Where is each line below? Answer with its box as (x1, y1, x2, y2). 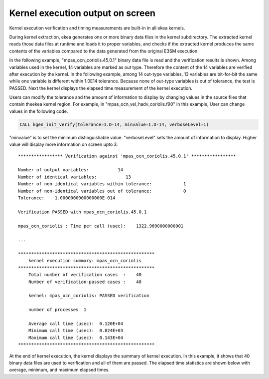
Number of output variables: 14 (18, 167, 124, 173)
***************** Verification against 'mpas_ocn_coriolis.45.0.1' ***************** (18, 153, 236, 159)
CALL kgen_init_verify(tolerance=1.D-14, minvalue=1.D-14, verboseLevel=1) (19, 121, 209, 127)
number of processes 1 (28, 307, 87, 313)
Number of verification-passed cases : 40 (28, 279, 142, 285)
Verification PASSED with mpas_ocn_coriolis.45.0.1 (18, 209, 147, 215)
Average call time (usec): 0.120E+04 (28, 321, 124, 327)
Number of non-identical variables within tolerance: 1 (18, 181, 186, 187)
